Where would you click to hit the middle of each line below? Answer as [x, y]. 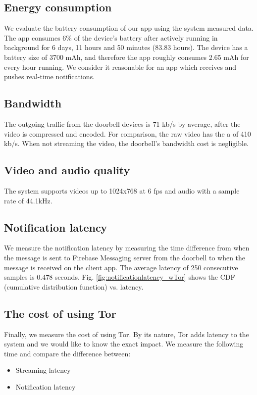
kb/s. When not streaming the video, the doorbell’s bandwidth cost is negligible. [127, 143]
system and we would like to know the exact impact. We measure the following [124, 344]
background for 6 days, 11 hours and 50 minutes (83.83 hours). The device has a [126, 47]
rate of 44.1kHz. [28, 200]
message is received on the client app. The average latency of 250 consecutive [121, 267]
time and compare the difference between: [67, 353]
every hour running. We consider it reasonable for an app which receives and [120, 67]
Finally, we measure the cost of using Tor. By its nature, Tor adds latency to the [127, 334]
